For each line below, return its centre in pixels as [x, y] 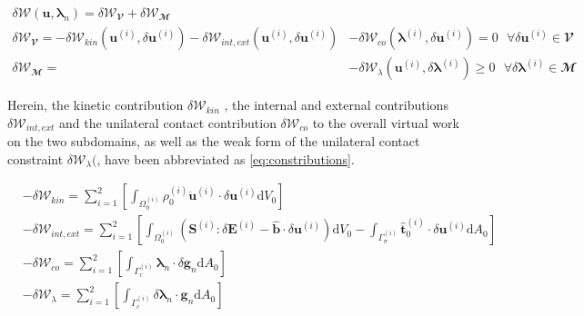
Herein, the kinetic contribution [96, 105]
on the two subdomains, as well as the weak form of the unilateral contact [214, 141]
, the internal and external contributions [336, 105]
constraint [35, 158]
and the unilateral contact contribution [168, 122]
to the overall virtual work [386, 122]
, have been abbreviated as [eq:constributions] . [226, 158]
